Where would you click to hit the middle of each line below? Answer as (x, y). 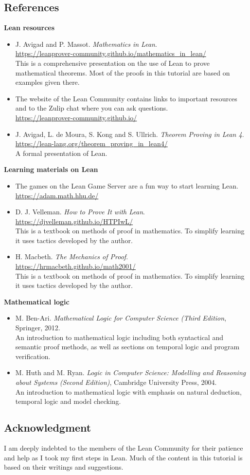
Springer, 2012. (38, 328)
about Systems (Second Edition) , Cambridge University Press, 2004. (116, 382)
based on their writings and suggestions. (64, 467)
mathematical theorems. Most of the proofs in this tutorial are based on (123, 72)
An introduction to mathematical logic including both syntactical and (119, 337)
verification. (33, 356)
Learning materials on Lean (51, 169)
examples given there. (47, 82)
